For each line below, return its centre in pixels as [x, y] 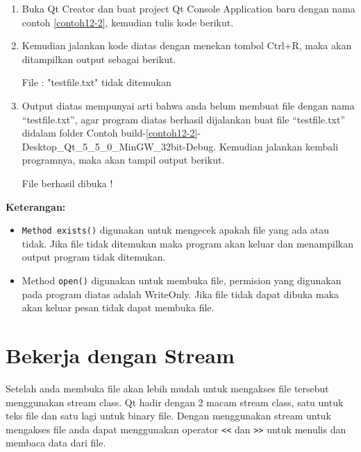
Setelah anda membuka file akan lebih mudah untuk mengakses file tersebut [167, 388]
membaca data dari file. [56, 443]
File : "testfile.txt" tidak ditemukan [96, 82]
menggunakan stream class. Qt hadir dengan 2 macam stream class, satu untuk [175, 402]
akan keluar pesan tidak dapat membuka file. [118, 307]
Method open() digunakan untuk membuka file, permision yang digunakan [182, 280]
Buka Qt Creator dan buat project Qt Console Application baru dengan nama [188, 8]
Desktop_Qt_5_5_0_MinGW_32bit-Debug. [119, 146]
